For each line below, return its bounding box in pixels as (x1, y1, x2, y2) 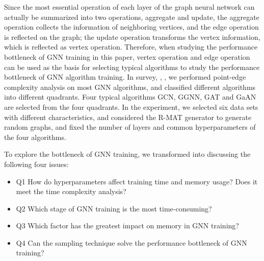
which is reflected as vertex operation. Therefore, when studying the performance (4, 41, 258, 52)
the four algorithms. (4, 131, 66, 142)
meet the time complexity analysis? (16, 186, 126, 197)
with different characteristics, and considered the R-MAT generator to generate (4, 111, 252, 122)
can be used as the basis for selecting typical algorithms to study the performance (4, 61, 260, 72)
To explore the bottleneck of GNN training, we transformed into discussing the (4, 149, 251, 159)
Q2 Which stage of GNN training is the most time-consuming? (16, 203, 212, 213)
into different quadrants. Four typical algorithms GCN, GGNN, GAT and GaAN (4, 91, 256, 102)
